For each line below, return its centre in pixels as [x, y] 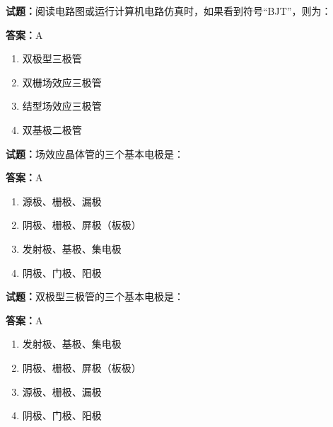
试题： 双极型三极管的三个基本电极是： [95, 296]
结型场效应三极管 [62, 106]
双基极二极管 [52, 129]
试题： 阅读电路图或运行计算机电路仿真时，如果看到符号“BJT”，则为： [169, 11]
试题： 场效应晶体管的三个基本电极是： [95, 153]
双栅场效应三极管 [62, 82]
